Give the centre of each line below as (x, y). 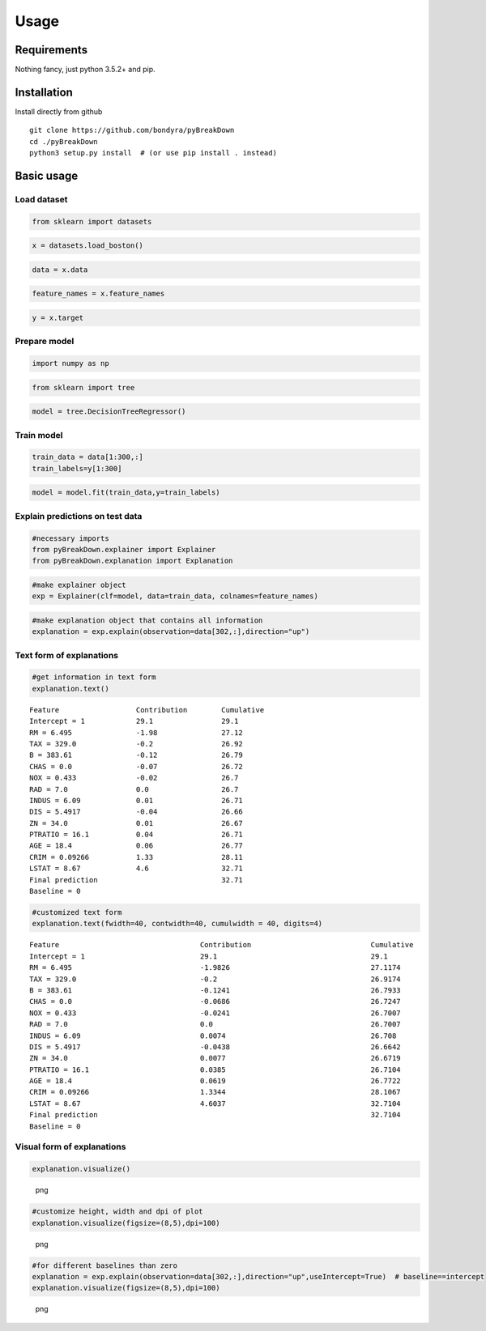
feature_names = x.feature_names (98, 294)
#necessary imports (70, 538)
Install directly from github (59, 111)
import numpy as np (70, 364)
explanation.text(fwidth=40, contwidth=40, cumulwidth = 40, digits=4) (177, 924)
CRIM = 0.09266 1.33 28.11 (136, 857)
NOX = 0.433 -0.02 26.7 (134, 778)
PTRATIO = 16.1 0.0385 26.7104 (215, 1069)
